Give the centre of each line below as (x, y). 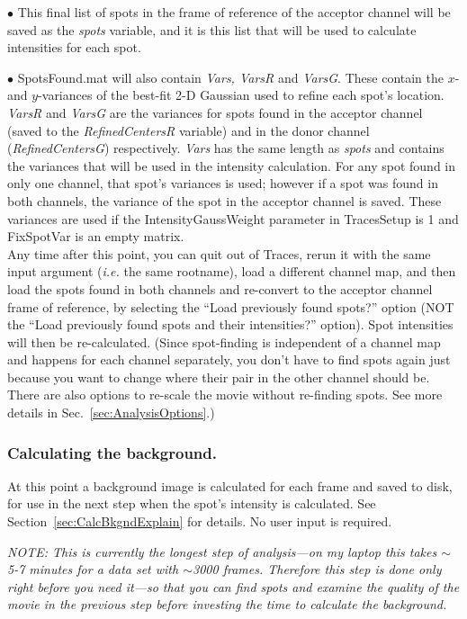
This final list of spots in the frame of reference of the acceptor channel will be (234, 12)
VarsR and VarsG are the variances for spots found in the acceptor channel (215, 112)
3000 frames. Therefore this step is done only (317, 569)
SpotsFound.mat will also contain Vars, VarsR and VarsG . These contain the (231, 77)
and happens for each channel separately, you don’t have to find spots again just (229, 359)
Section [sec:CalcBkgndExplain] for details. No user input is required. (200, 521)
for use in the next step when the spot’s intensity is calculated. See (192, 503)
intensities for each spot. (74, 47)
